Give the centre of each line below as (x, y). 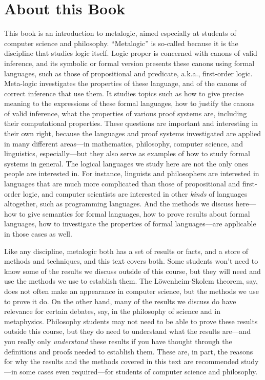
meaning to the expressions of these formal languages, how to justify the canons (129, 103)
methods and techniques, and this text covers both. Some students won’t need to (131, 261)
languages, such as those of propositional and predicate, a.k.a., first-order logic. (128, 73)
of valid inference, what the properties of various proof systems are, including (126, 113)
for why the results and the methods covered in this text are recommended (121, 361)
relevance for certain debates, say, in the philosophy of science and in (112, 311)
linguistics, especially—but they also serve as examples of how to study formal (127, 153)
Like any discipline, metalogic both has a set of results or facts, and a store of (126, 251)
